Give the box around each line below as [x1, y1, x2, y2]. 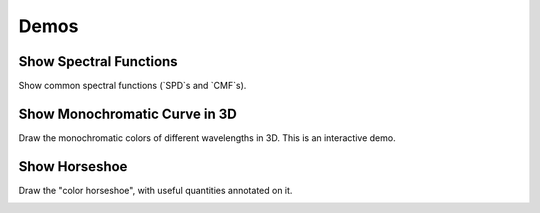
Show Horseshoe [18, 158, 128, 175]
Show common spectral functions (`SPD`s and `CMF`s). [18, 80, 247, 92]
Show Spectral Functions [18, 53, 179, 70]
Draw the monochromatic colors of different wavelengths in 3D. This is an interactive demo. [18, 131, 396, 144]
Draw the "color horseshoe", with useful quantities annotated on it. [18, 184, 293, 196]
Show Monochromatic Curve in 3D [18, 105, 237, 122]
